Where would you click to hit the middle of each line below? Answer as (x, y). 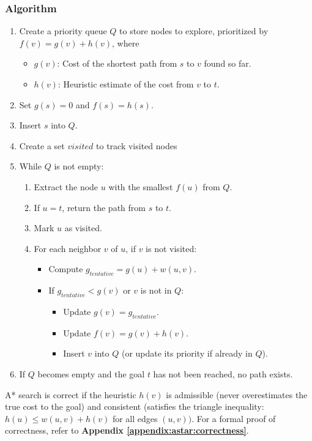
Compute (66, 269)
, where (126, 43)
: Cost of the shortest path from (117, 63)
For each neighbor (68, 248)
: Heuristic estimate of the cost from (126, 84)
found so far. (228, 63)
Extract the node (66, 186)
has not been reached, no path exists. (223, 373)
